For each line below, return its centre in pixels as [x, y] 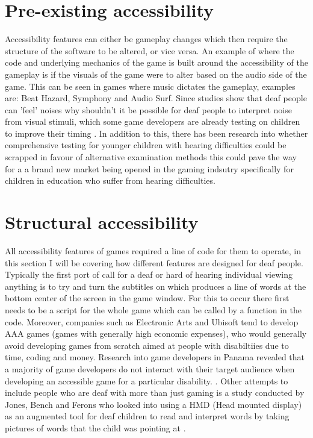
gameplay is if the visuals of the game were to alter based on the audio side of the [156, 74]
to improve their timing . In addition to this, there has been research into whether [156, 133]
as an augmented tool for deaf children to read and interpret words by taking [147, 416]
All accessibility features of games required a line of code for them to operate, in [153, 250]
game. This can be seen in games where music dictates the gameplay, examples [150, 86]
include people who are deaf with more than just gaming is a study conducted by [155, 393]
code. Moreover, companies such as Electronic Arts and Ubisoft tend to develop [152, 321]
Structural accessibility [102, 222]
